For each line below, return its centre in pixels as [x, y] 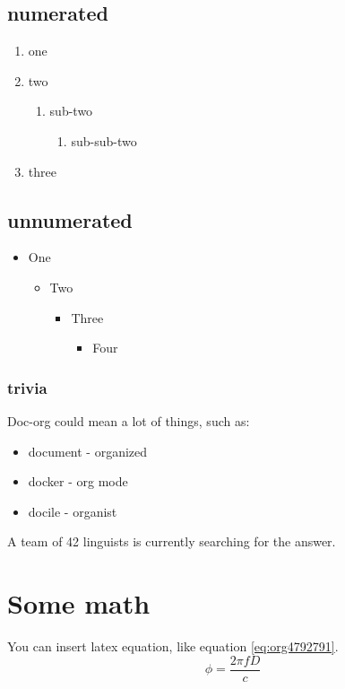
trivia [27, 387]
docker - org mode [78, 481]
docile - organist [73, 511]
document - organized [88, 451]
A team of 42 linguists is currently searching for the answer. [172, 541]
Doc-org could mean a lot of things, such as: [129, 420]
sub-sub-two [104, 140]
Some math [79, 603]
